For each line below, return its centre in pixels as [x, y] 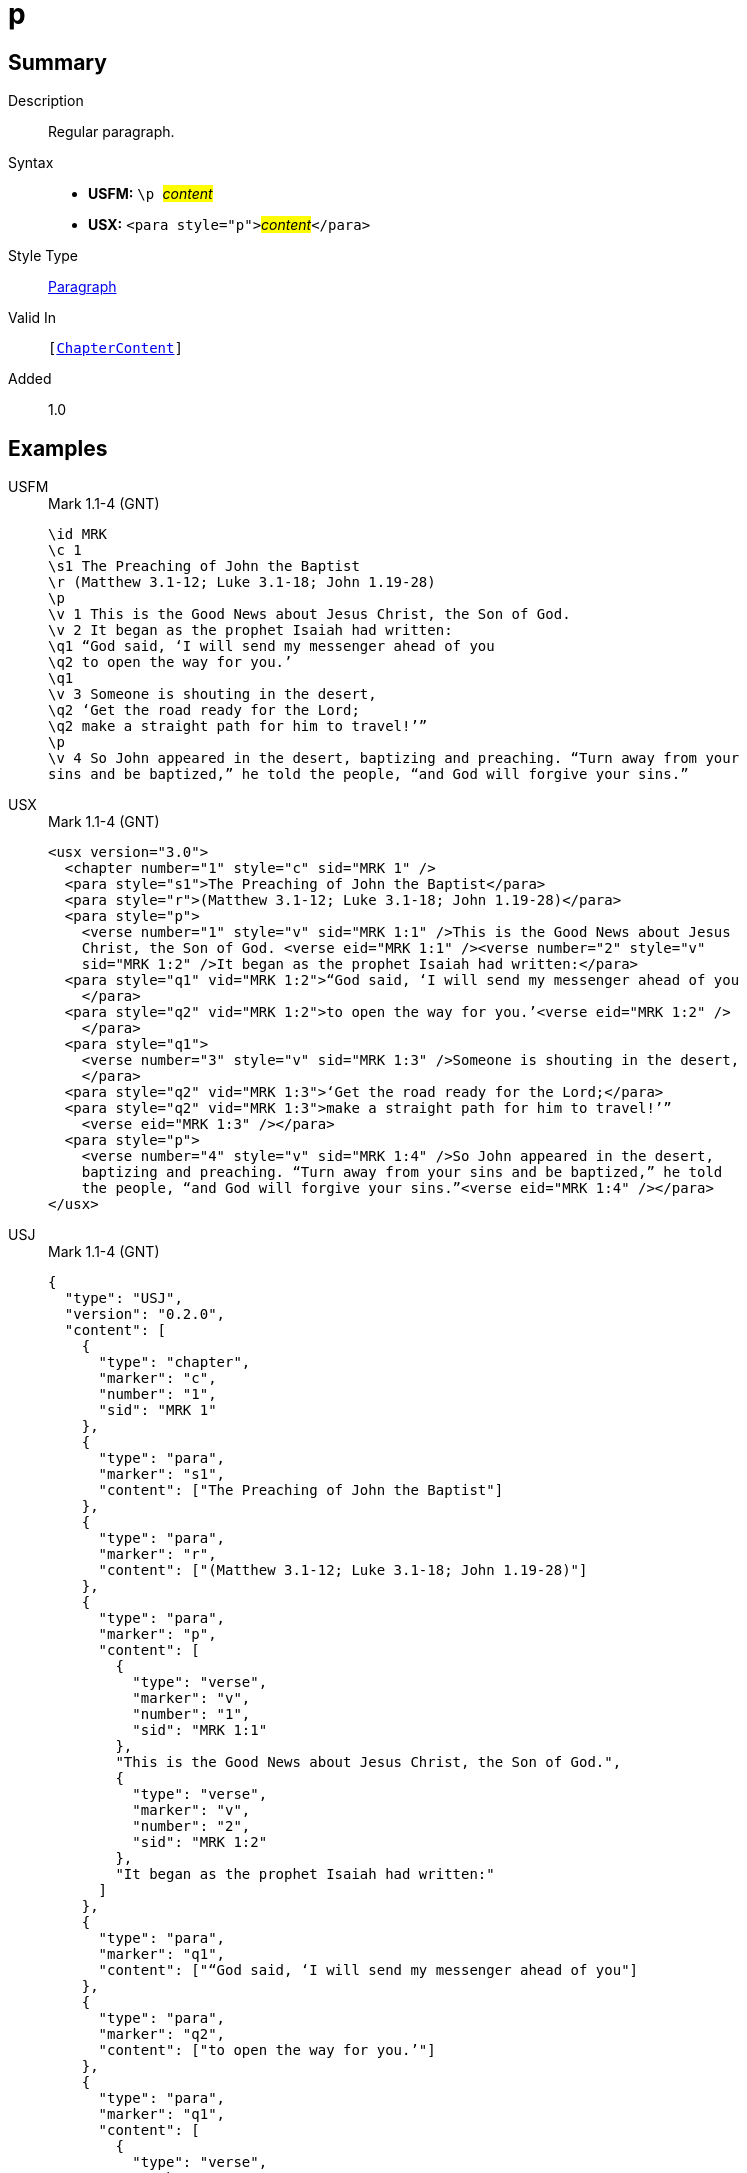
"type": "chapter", [174, 1362]
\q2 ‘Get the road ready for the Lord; [204, 710]
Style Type [43, 256]
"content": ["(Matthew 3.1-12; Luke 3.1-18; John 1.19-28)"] [343, 1570]
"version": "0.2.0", [145, 1314]
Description [46, 101]
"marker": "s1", [162, 1474]
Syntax [31, 163]
